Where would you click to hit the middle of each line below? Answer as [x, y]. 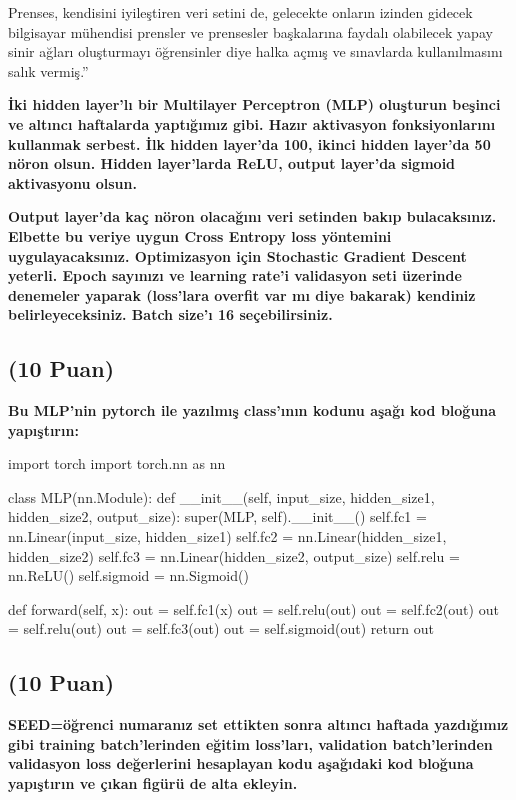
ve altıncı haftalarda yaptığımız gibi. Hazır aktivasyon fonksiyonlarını [252, 123]
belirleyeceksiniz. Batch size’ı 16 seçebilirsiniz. [170, 314]
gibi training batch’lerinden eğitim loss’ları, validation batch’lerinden [250, 743]
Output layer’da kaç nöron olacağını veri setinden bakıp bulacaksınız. [252, 216]
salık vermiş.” [48, 70]
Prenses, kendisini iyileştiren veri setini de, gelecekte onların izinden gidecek [240, 12]
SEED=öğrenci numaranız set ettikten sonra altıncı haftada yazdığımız [258, 724]
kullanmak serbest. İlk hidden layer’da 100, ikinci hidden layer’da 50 [249, 143]
